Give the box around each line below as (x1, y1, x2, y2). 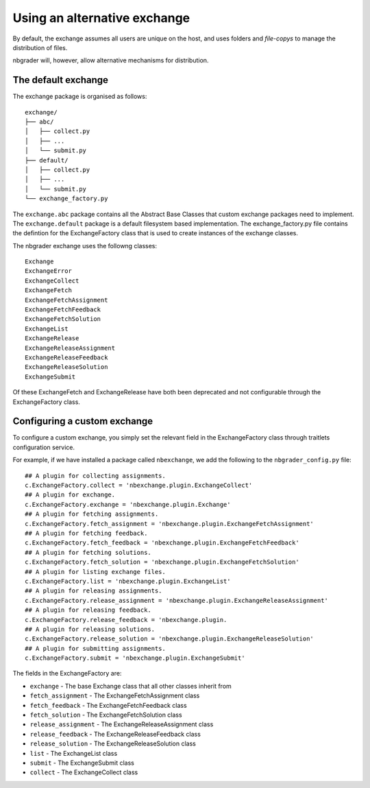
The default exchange (12, 74, 109, 86)
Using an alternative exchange (12, 10, 190, 25)
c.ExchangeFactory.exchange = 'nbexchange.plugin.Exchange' (25, 501, 231, 508)
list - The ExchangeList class (29, 749, 118, 757)
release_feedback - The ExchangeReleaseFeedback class (29, 730, 201, 738)
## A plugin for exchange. (25, 491, 116, 499)
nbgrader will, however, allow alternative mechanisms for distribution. (12, 56, 209, 64)
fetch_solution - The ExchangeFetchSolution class (29, 711, 182, 719)
